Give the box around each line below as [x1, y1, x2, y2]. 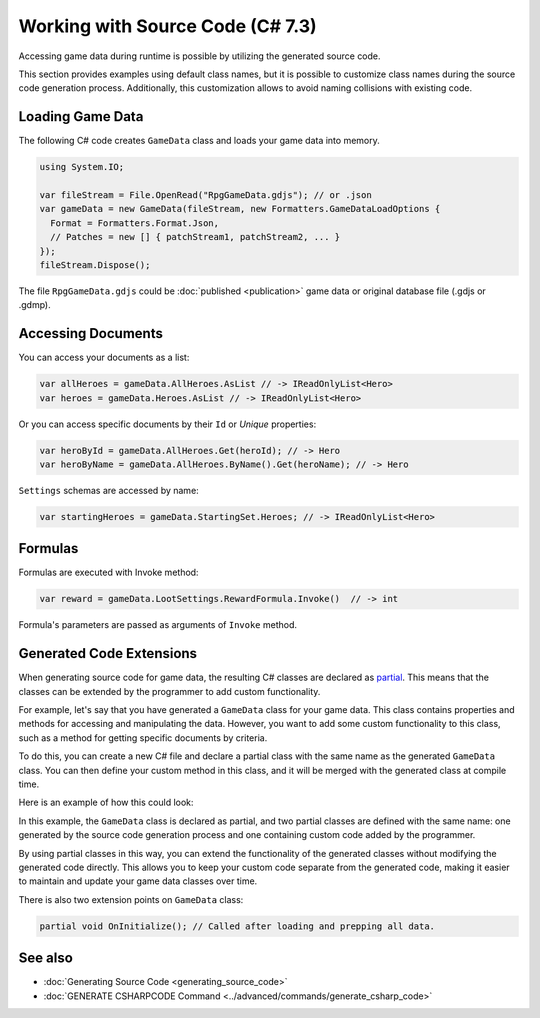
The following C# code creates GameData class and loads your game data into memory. [18, 135, 380, 147]
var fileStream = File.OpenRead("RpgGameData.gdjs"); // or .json [39, 190, 372, 200]
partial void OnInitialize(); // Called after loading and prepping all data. [39, 920, 435, 932]
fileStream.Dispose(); [39, 259, 151, 270]
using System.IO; [39, 161, 125, 173]
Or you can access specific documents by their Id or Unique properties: [18, 418, 317, 430]
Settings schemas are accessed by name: [18, 484, 199, 496]
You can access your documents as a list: [18, 351, 190, 364]
